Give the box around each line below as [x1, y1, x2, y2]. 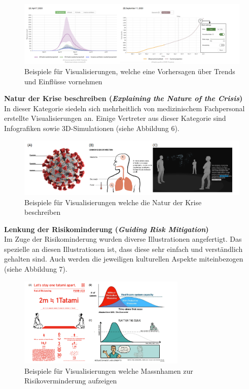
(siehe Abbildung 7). [4, 264, 67, 274]
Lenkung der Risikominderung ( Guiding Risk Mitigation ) [4, 223, 209, 234]
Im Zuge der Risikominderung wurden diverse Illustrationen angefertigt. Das [4, 234, 242, 244]
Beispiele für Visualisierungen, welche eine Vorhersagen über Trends [24, 66, 235, 77]
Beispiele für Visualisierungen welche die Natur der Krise [24, 197, 202, 207]
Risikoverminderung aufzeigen [24, 375, 117, 386]
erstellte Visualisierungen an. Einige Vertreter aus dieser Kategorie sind [4, 113, 226, 123]
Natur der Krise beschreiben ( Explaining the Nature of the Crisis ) [4, 93, 243, 104]
